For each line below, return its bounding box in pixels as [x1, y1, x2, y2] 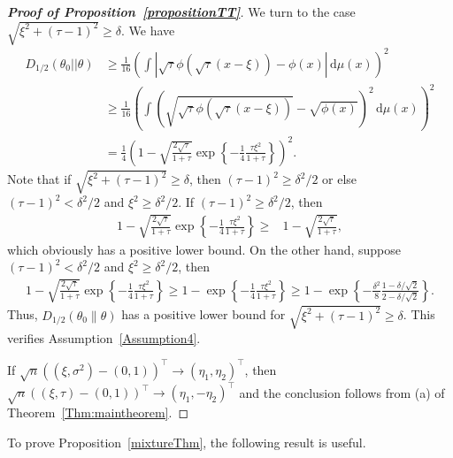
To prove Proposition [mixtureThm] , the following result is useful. [7, 432, 366, 451]
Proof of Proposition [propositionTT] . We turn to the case [7, 3, 356, 20]
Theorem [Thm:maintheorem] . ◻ [7, 402, 188, 421]
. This [403, 305, 435, 324]
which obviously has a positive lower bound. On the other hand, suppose [7, 240, 402, 258]
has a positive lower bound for [121, 305, 286, 324]
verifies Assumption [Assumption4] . [7, 328, 201, 347]
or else [322, 170, 357, 188]
